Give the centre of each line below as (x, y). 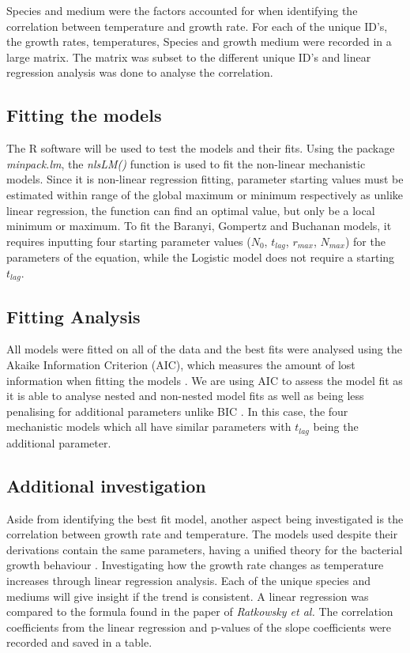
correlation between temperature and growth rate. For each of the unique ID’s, (197, 26)
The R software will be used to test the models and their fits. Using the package (201, 148)
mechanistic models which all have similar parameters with (149, 427)
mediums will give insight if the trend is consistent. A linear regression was (188, 596)
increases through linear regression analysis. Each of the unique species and (189, 581)
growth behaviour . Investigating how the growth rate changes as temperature (195, 565)
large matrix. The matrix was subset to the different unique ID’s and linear (189, 57)
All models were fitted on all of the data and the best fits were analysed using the (204, 349)
